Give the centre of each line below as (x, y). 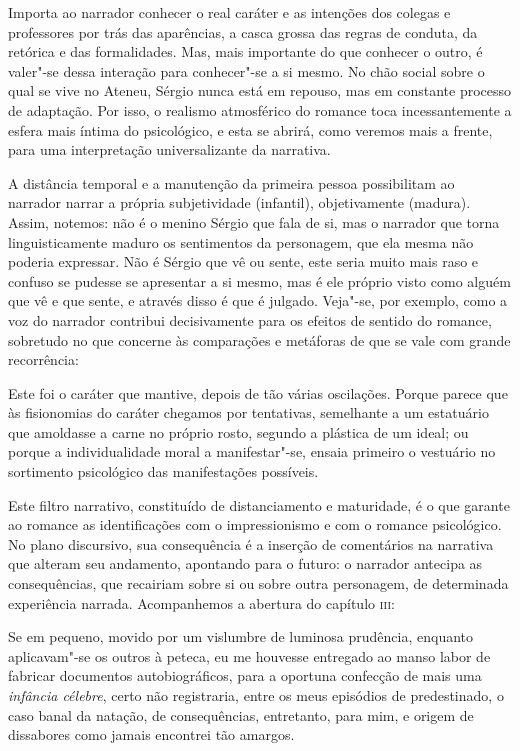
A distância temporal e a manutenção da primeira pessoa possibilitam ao (231, 182)
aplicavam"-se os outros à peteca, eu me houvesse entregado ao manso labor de (249, 655)
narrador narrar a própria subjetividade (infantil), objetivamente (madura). (239, 202)
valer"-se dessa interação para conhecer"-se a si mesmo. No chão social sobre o (246, 70)
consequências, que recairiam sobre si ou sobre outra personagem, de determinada (258, 583)
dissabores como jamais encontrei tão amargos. (151, 734)
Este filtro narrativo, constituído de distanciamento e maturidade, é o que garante (259, 504)
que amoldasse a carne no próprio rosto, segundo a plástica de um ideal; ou (238, 431)
